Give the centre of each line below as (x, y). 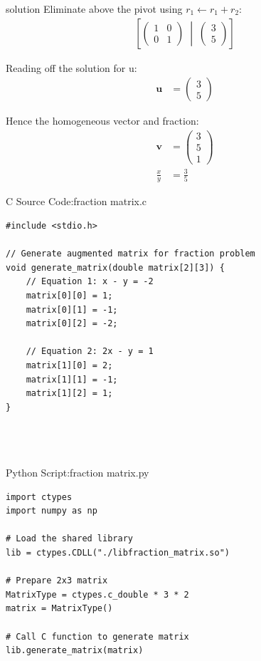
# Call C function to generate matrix (97, 636)
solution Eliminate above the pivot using (94, 9)
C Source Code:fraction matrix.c (76, 201)
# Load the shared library (69, 539)
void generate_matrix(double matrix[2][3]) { (115, 267)
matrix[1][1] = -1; (72, 379)
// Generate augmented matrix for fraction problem (130, 254)
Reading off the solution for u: (71, 67)
